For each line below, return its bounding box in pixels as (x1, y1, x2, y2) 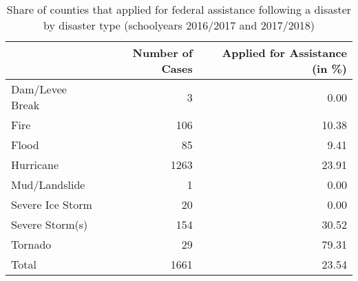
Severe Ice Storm (11, 196, 92, 212)
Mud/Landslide (11, 177, 85, 192)
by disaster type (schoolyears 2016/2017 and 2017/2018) (43, 17, 315, 33)
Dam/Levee (11, 81, 67, 97)
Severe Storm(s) (11, 216, 88, 232)
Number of (132, 45, 193, 60)
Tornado (11, 236, 52, 252)
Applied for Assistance (222, 45, 347, 60)
